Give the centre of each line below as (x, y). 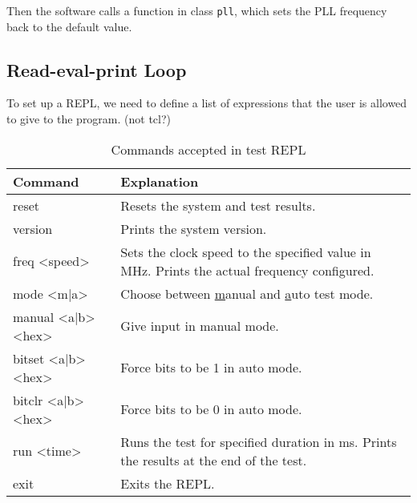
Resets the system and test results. (218, 205)
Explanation (160, 181)
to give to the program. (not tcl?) (89, 119)
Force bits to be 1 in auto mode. (211, 368)
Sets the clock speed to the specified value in (246, 251)
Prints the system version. (194, 228)
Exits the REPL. (168, 483)
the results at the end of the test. (214, 460)
